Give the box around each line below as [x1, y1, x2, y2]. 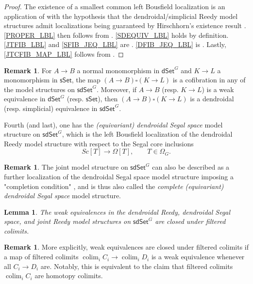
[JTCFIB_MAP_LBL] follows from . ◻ [4, 48, 124, 59]
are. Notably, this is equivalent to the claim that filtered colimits [40, 261, 233, 271]
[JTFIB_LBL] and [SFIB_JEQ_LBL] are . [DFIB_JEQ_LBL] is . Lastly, [4, 39, 226, 49]
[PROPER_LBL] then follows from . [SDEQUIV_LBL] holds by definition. [4, 30, 229, 40]
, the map [71, 75, 101, 85]
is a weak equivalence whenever [151, 252, 245, 262]
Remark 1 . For [4, 65, 52, 75]
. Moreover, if [96, 84, 137, 94]
